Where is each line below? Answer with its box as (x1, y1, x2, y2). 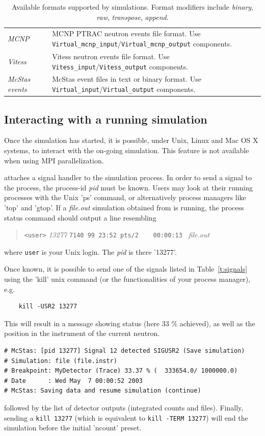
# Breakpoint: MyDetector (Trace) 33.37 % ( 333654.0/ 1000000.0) (4, 367, 238, 375)
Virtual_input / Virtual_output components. (52, 84, 196, 94)
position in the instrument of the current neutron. (4, 328, 160, 338)
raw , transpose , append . (96, 11, 169, 22)
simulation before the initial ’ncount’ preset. (4, 422, 142, 433)
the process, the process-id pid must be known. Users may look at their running (4, 182, 253, 192)
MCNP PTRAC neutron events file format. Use (52, 28, 201, 39)
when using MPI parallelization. (4, 155, 104, 165)
